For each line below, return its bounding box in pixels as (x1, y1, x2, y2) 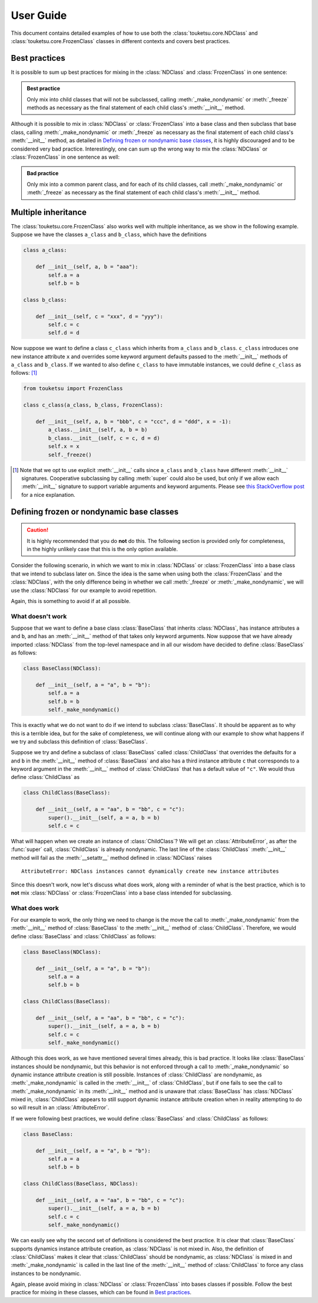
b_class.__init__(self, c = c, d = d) (48, 434, 160, 441)
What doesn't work (11, 612, 67, 620)
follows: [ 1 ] (11, 369, 38, 377)
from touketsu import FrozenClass (23, 385, 123, 392)
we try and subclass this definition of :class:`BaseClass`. (11, 738, 148, 745)
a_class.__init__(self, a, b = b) (48, 427, 148, 433)
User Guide (11, 9, 67, 22)
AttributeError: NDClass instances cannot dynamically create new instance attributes (21, 868, 279, 875)
